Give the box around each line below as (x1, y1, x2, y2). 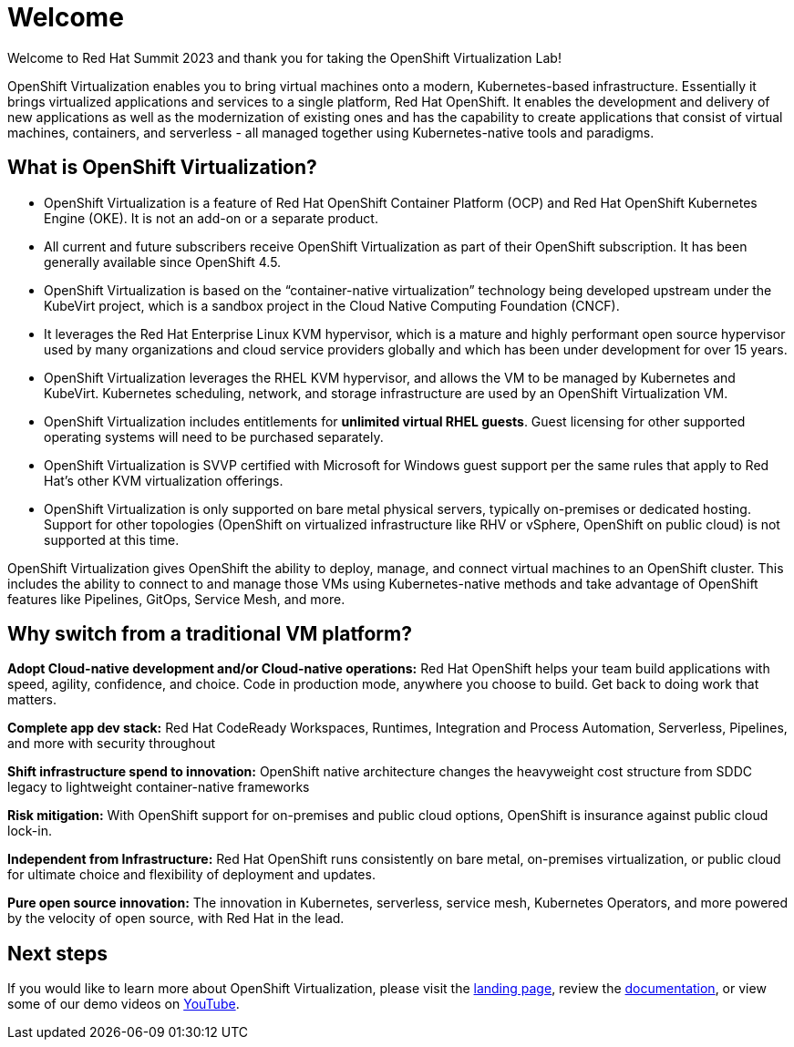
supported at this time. (44, 531, 180, 548)
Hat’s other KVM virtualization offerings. (44, 472, 284, 488)
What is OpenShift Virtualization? (7, 156, 317, 180)
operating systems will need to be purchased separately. (44, 428, 384, 445)
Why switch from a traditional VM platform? (7, 622, 412, 646)
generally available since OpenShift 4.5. (44, 253, 282, 270)
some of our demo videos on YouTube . (7, 996, 240, 1012)
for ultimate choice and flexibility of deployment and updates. (7, 867, 376, 883)
